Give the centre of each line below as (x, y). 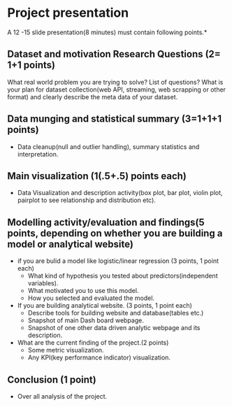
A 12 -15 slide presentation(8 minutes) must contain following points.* (107, 32)
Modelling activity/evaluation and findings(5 (106, 222)
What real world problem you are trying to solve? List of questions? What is (115, 82)
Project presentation (68, 13)
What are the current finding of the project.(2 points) (93, 343)
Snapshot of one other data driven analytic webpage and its (114, 328)
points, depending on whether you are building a (115, 233)
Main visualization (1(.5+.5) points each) (97, 176)
